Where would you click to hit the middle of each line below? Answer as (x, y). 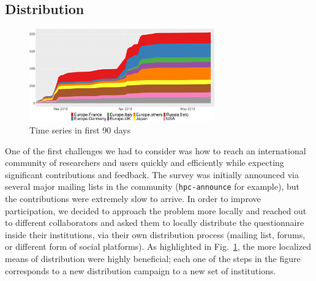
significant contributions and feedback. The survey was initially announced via (152, 174)
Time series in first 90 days (80, 129)
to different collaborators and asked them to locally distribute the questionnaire (155, 223)
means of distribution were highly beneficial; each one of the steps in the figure (153, 258)
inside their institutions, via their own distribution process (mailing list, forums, (155, 234)
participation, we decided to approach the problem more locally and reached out (156, 210)
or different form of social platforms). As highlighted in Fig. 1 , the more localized (158, 246)
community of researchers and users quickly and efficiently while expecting (145, 163)
